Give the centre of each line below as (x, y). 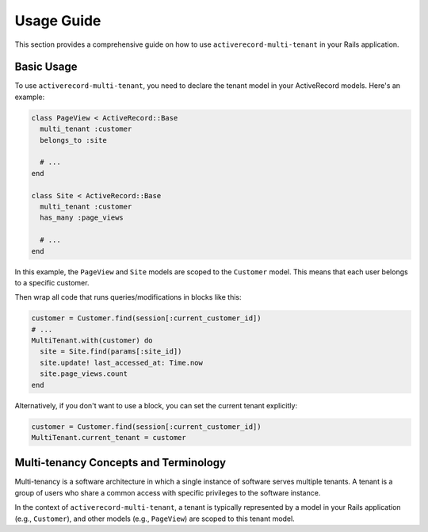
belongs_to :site (73, 140)
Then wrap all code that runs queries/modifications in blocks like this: (128, 297)
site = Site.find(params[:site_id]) (111, 352)
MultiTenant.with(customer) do (92, 341)
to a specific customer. (52, 282)
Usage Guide (58, 21)
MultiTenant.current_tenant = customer (109, 437)
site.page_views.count (84, 374)
